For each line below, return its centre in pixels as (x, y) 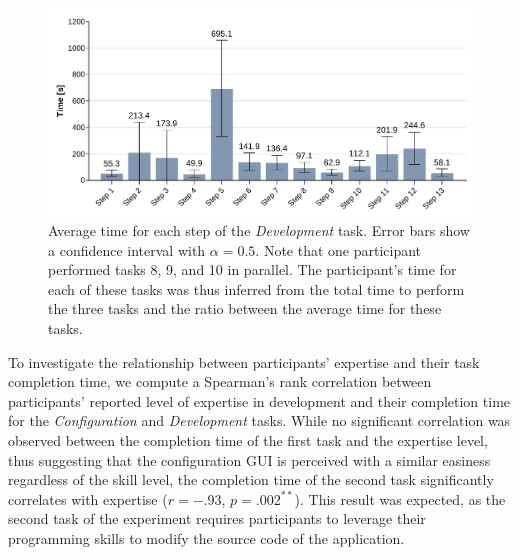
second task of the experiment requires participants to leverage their (217, 518)
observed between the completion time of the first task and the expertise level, (248, 440)
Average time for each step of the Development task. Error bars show (259, 230)
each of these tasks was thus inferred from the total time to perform (256, 288)
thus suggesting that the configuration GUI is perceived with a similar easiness (249, 459)
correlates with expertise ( (88, 498)
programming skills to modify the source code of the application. (206, 537)
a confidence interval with (127, 249)
